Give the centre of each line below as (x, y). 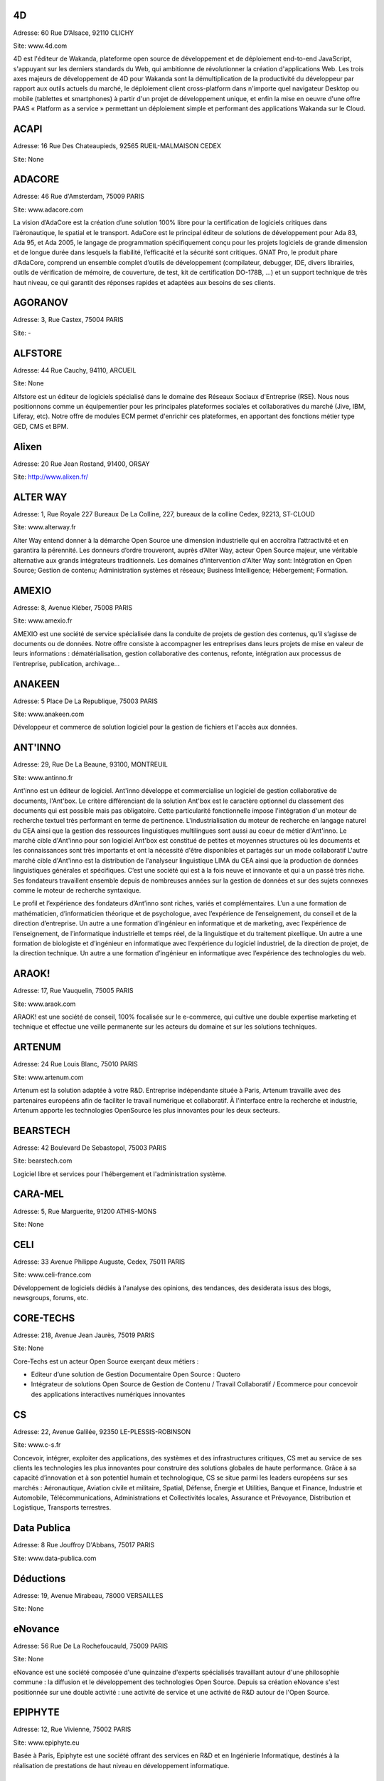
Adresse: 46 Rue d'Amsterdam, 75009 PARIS (79, 197)
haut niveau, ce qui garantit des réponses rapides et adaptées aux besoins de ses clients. (144, 282)
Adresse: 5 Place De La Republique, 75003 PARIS (85, 701)
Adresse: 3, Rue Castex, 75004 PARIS (68, 320)
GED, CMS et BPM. (41, 426)
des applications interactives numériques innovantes (108, 1394)
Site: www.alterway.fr (44, 527)
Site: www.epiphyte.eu (46, 1743)
